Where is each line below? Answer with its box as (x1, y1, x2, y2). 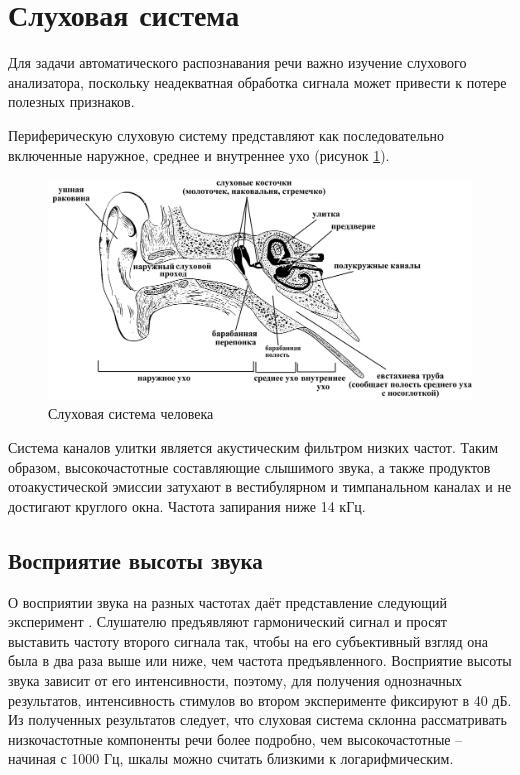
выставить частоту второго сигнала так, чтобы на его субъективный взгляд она (8, 630, 488, 651)
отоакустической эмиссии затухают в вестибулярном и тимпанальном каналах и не (8, 476, 512, 497)
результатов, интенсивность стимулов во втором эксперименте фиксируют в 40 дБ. (8, 689, 512, 710)
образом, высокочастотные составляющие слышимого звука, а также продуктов (8, 456, 491, 477)
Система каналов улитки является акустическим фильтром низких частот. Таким (8, 436, 499, 457)
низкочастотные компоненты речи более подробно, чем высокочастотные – (8, 728, 463, 749)
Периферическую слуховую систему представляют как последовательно (8, 124, 445, 145)
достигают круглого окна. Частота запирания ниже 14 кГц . (8, 495, 366, 516)
